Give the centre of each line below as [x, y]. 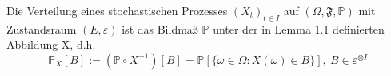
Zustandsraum [42, 28]
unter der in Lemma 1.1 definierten [299, 28]
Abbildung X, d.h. [51, 44]
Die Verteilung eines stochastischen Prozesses [117, 10]
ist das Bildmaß [160, 28]
